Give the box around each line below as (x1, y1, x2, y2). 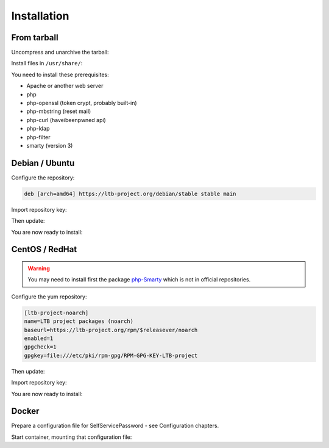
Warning (27, 265, 50, 272)
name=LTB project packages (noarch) (24, 318, 134, 325)
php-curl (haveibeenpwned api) (26, 116, 106, 123)
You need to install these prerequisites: (11, 71, 109, 78)
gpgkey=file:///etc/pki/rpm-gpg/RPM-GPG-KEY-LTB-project (24, 352, 198, 359)
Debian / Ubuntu (11, 157, 75, 168)
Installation (11, 9, 69, 23)
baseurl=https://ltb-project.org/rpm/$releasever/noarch (24, 327, 198, 333)
